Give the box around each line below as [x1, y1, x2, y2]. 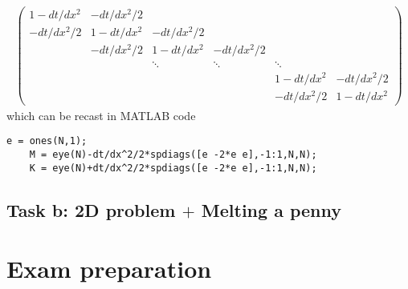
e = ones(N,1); [6, 135, 88, 147]
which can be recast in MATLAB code [6, 106, 196, 123]
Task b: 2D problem [6, 197, 176, 222]
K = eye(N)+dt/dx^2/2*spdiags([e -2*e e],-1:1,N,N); [29, 162, 317, 174]
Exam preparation [6, 252, 212, 285]
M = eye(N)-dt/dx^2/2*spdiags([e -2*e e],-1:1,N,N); [29, 148, 317, 160]
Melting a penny [201, 197, 342, 222]
